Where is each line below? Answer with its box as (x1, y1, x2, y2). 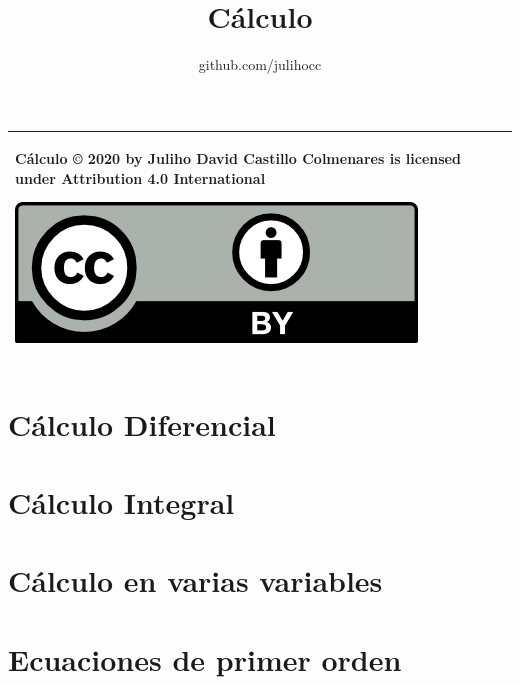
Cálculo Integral (8, 482, 235, 523)
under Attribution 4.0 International (15, 167, 266, 188)
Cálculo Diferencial (8, 403, 276, 444)
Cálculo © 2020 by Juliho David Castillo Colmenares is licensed (15, 148, 461, 169)
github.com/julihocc (198, 54, 322, 75)
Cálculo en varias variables (8, 560, 383, 601)
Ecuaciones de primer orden (8, 638, 402, 679)
